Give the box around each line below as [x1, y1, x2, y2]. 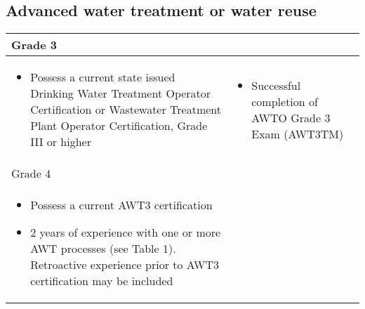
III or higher [30, 133, 91, 150]
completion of [251, 93, 318, 110]
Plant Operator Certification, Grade [30, 117, 208, 134]
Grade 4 [11, 165, 51, 182]
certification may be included [30, 272, 173, 289]
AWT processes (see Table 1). [30, 240, 176, 257]
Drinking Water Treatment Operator [30, 85, 211, 102]
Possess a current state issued [30, 69, 175, 86]
